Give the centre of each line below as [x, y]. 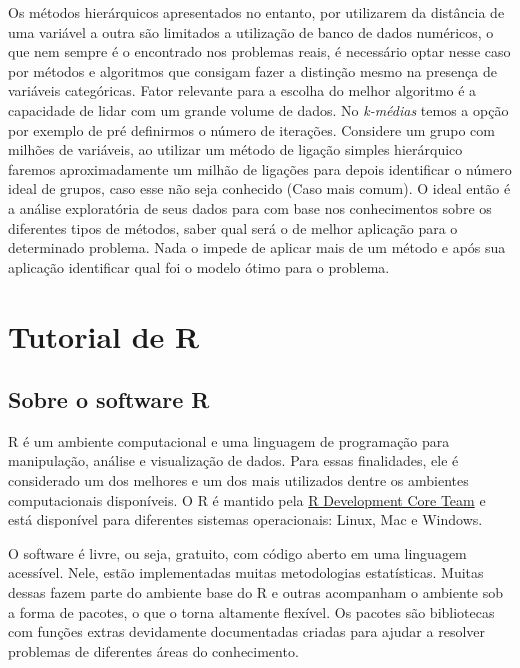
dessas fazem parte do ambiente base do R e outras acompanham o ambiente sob [255, 592]
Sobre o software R [109, 399]
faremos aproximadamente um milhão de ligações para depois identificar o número [260, 168]
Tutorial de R [104, 335]
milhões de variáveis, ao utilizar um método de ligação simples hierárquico [235, 149]
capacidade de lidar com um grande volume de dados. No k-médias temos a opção [258, 109]
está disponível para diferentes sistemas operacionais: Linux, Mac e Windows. [245, 519]
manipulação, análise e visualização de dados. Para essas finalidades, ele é [233, 460]
